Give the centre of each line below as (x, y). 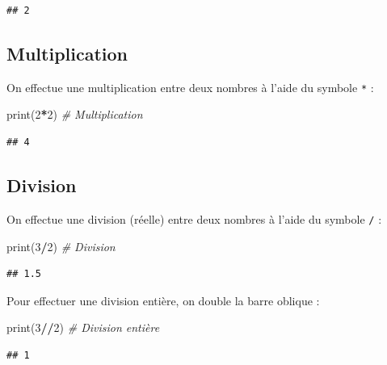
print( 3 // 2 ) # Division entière (83, 327)
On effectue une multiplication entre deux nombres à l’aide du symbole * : (190, 87)
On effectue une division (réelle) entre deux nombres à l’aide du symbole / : (194, 218)
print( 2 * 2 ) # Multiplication (75, 114)
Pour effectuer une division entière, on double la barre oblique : (163, 300)
